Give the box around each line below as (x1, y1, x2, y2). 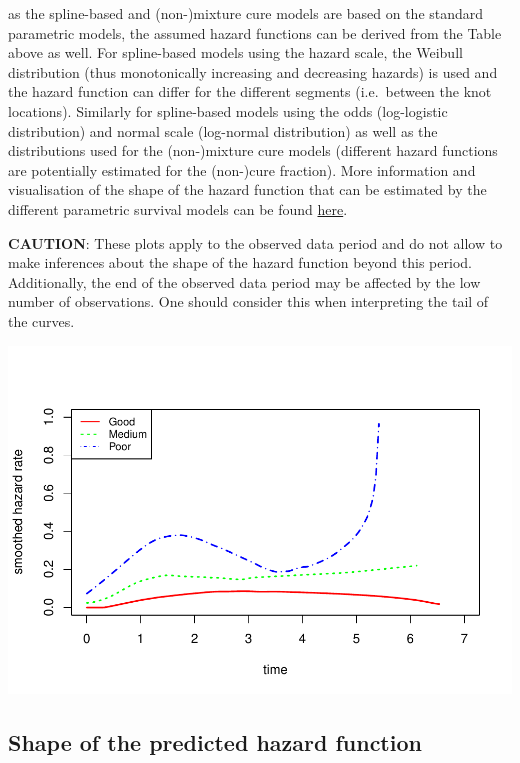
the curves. (8, 310, 75, 331)
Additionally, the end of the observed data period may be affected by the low (8, 271, 481, 292)
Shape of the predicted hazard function (8, 727, 422, 758)
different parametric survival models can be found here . (8, 198, 348, 219)
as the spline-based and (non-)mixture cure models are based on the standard (8, 3, 484, 23)
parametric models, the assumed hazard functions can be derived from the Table (8, 22, 502, 43)
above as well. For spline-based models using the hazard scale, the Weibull (8, 42, 463, 63)
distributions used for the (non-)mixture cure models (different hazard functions (8, 140, 498, 161)
